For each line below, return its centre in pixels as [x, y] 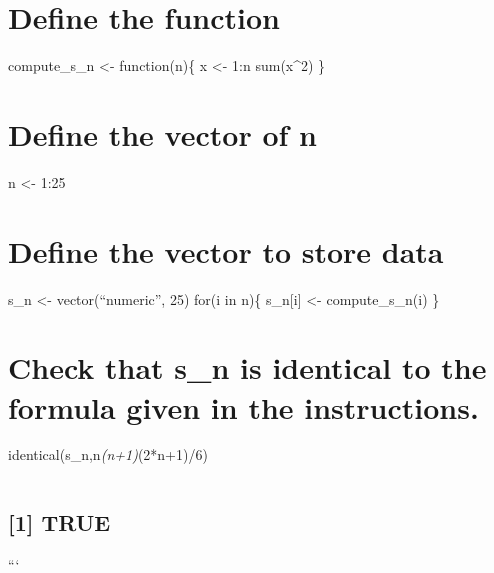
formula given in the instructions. [243, 406]
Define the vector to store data [226, 250]
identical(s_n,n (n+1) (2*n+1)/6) [108, 454]
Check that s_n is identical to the [247, 367]
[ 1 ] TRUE [59, 522]
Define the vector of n [162, 133]
